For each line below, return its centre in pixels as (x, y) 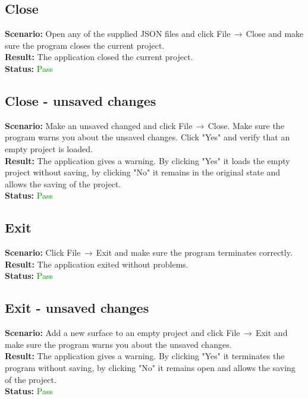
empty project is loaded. (49, 148)
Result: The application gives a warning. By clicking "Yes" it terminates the (145, 356)
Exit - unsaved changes (77, 308)
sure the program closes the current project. (85, 45)
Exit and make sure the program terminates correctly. (194, 252)
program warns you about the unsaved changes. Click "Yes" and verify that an (147, 137)
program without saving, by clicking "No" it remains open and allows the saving (150, 367)
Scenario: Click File (43, 252)
